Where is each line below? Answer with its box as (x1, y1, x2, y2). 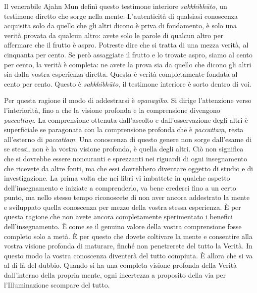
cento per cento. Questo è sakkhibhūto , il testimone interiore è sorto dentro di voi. (4, 78, 252, 89)
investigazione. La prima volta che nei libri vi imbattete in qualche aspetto (4, 173, 230, 183)
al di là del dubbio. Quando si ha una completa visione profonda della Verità (4, 260, 237, 270)
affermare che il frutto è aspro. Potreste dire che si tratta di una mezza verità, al (4, 40, 249, 50)
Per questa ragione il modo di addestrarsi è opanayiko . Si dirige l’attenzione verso (4, 95, 252, 105)
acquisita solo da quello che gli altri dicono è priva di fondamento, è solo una (4, 20, 237, 31)
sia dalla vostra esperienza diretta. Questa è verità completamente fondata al (4, 69, 238, 79)
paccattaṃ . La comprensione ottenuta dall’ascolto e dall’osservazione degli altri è (4, 114, 248, 125)
